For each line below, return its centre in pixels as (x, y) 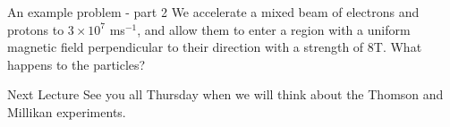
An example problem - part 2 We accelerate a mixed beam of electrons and (213, 12)
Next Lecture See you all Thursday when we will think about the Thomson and (225, 94)
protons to (36, 29)
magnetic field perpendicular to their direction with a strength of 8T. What (215, 47)
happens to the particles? (76, 64)
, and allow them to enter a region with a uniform (274, 29)
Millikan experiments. (67, 111)
